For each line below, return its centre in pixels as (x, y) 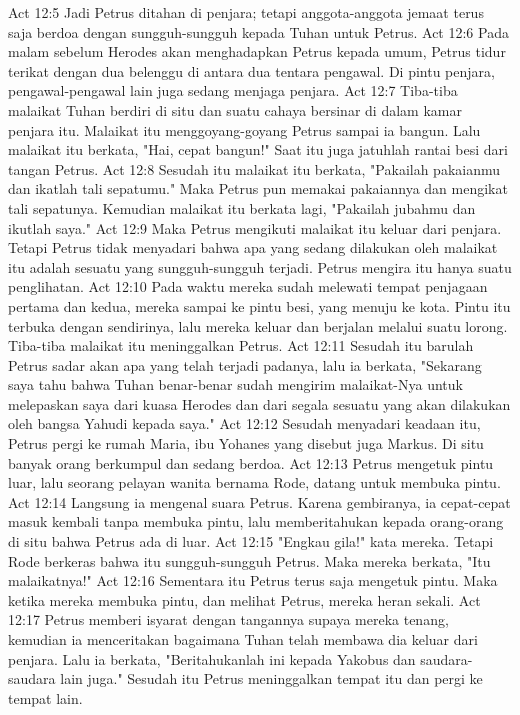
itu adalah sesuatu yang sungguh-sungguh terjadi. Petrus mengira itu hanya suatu (260, 266)
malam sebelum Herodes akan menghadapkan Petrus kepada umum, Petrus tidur (257, 51)
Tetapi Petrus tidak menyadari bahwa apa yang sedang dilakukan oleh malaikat (253, 247)
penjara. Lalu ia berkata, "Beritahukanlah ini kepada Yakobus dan (212, 658)
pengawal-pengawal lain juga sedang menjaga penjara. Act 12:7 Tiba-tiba (233, 90)
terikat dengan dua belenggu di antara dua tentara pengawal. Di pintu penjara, (251, 70)
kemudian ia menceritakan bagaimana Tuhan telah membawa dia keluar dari (243, 639)
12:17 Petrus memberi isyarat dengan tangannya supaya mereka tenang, (228, 619)
